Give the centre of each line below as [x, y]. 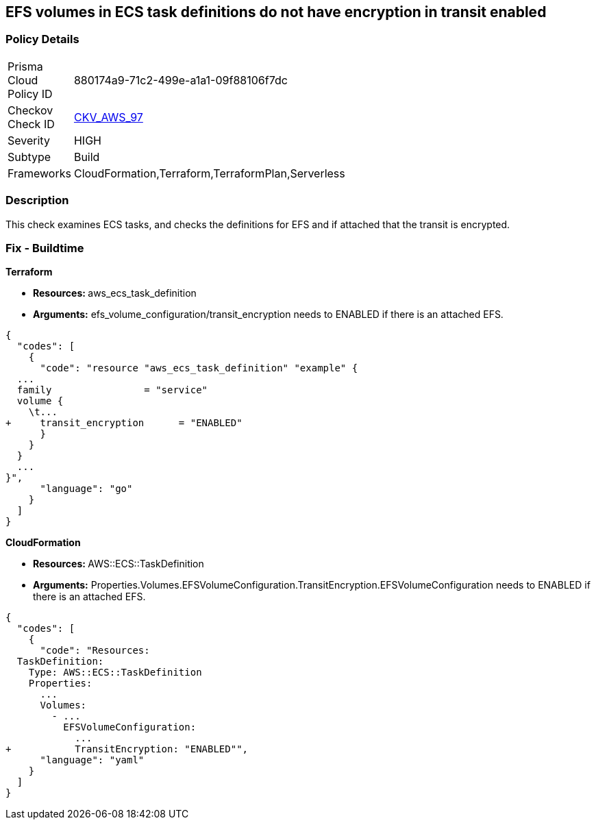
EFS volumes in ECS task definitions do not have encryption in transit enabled [276, 12]
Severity [29, 140]
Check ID [31, 124]
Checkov [30, 110]
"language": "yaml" [92, 760]
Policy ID [30, 94]
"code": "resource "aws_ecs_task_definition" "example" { [199, 368]
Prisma [25, 66]
